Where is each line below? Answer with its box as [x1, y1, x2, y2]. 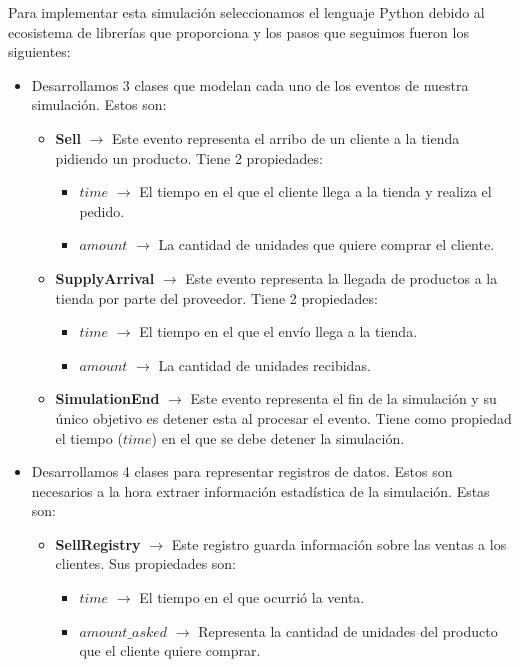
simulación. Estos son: [31, 94, 167, 115]
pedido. [79, 200, 125, 221]
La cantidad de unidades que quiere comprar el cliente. [158, 234, 495, 255]
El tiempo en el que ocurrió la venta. [139, 587, 365, 608]
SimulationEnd [55, 388, 160, 409]
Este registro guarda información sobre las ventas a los [171, 533, 507, 554]
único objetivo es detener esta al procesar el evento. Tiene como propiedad [55, 407, 512, 428]
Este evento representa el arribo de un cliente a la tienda [111, 127, 460, 148]
